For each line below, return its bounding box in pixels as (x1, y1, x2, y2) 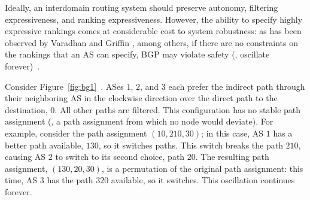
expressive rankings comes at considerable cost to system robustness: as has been (5, 25, 302, 37)
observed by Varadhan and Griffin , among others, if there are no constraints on (5, 36, 298, 49)
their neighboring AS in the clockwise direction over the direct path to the (5, 92, 278, 104)
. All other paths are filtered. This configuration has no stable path (54, 103, 301, 116)
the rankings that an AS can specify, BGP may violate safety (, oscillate (5, 48, 270, 60)
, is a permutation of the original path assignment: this (101, 162, 303, 174)
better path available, (5, 138, 84, 151)
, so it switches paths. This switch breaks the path (98, 138, 283, 151)
